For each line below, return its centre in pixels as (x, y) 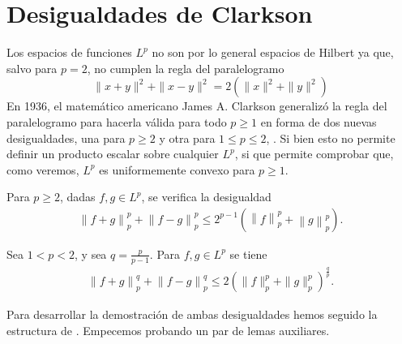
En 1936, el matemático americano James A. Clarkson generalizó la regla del (197, 106)
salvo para (32, 68)
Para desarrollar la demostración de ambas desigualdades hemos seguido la (192, 314)
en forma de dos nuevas (319, 121)
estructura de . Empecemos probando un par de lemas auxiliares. (168, 330)
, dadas (78, 197)
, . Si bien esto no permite (331, 138)
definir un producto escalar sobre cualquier (113, 154)
